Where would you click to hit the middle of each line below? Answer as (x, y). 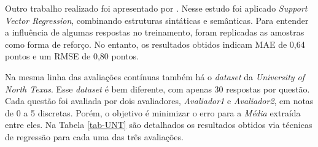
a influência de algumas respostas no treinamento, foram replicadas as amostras (155, 32)
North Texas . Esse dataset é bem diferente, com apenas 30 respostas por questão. (157, 89)
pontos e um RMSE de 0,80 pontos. (72, 56)
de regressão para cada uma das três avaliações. (94, 136)
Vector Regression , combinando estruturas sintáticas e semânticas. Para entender (157, 20)
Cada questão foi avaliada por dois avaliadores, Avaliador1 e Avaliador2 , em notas (159, 101)
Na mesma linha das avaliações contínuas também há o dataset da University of (155, 76)
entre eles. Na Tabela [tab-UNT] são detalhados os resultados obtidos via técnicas (159, 125)
